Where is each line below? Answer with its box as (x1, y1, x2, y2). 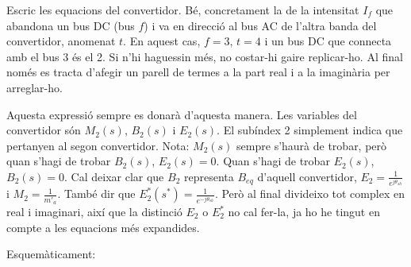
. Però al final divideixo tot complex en (214, 185, 405, 202)
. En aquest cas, (123, 33, 201, 49)
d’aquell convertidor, (257, 168, 357, 184)
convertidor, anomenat (6, 33, 116, 49)
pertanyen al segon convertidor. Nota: (6, 137, 190, 153)
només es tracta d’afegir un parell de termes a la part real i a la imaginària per (6, 64, 390, 80)
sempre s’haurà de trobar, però (236, 137, 387, 153)
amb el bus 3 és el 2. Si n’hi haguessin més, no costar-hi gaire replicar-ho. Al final (6, 48, 403, 64)
